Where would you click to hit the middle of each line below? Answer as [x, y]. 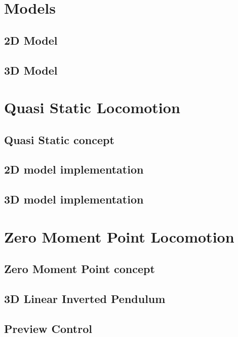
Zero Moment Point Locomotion [119, 236]
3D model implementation [74, 199]
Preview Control [48, 328]
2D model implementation [74, 169]
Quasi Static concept [59, 139]
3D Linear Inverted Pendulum [85, 299]
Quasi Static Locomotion [92, 107]
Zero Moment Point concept [80, 269]
